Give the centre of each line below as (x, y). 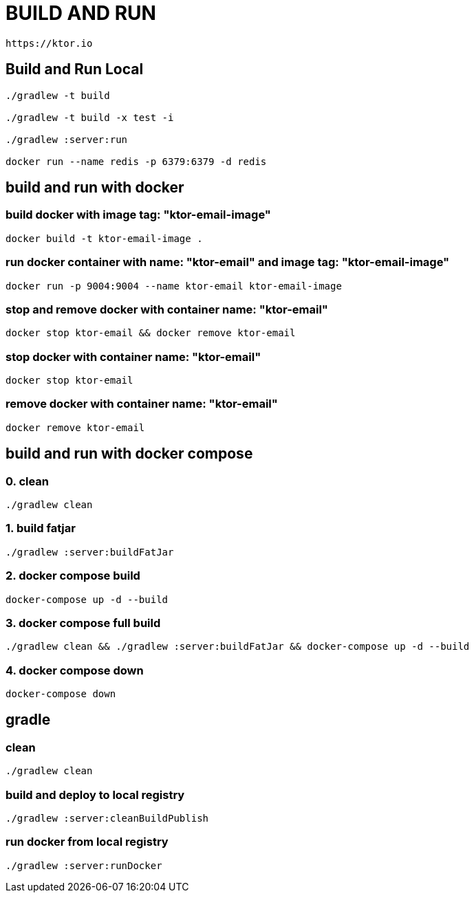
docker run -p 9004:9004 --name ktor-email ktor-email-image (174, 286)
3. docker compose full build (83, 623)
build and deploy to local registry (95, 795)
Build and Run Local (75, 69)
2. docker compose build (73, 576)
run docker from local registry (87, 842)
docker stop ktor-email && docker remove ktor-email (151, 333)
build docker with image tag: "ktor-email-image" (138, 215)
